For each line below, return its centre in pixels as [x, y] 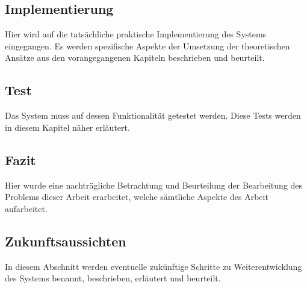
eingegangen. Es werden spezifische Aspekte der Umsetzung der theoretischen [147, 45]
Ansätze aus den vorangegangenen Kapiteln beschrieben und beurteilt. [135, 58]
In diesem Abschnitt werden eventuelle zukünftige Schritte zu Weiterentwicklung [153, 266]
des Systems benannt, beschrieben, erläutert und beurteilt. [113, 278]
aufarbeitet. [26, 208]
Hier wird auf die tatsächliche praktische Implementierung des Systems [136, 34]
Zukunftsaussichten [66, 241]
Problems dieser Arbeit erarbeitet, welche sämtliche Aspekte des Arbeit [137, 197]
